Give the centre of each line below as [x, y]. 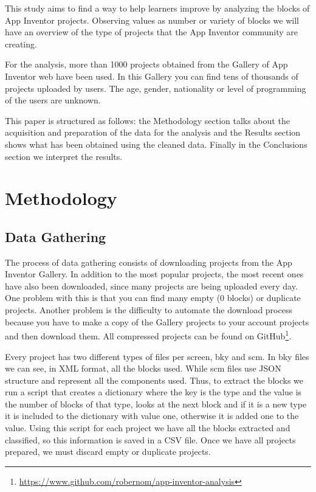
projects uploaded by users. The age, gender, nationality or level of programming [156, 88]
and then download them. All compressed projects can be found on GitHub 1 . [148, 335]
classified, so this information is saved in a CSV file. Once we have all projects [150, 439]
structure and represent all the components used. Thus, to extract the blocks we [154, 380]
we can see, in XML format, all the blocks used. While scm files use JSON [143, 368]
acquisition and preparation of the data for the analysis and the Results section [153, 132]
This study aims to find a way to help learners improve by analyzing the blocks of [157, 8]
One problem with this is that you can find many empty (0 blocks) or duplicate [153, 298]
